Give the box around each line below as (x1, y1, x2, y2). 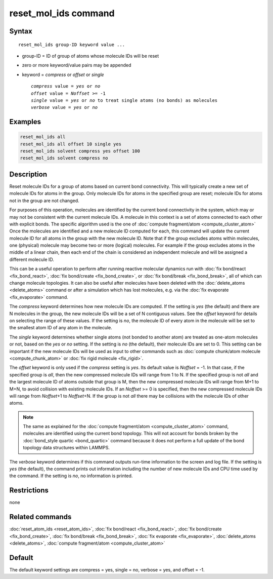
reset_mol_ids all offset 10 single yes (20, 141, 121, 147)
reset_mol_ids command (9, 8, 115, 19)
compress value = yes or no (31, 84, 101, 89)
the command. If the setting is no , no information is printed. (9, 473, 133, 479)
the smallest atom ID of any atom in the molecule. (9, 325, 112, 331)
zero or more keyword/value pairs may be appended (22, 62, 131, 68)
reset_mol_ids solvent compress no (20, 155, 108, 161)
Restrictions (9, 486, 49, 495)
